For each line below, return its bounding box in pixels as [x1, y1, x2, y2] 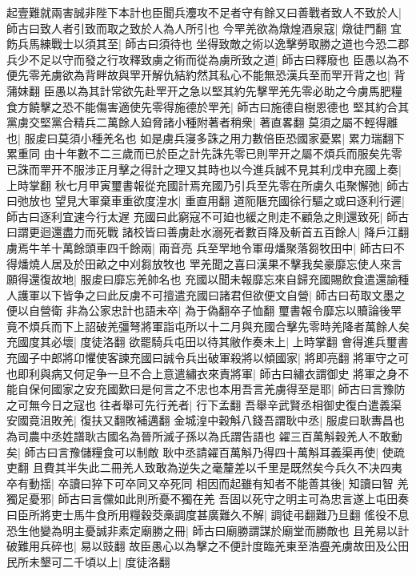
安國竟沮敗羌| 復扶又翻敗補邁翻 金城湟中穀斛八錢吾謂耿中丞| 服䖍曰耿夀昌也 [6, 412, 405, 429]
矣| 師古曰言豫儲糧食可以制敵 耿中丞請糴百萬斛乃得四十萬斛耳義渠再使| [6, 443, 379, 460]
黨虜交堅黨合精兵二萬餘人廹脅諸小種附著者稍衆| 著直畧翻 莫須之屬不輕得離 [6, 114, 398, 131]
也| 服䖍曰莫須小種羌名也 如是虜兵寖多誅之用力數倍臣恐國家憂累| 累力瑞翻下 [6, 129, 405, 146]
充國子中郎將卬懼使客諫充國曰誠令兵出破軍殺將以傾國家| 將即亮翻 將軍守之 [6, 349, 398, 366]
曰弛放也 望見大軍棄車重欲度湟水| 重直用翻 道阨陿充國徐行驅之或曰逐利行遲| [6, 192, 405, 209]
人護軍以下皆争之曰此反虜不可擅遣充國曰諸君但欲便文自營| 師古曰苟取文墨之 [6, 286, 406, 303]
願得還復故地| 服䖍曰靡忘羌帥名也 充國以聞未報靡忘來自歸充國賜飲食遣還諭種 [6, 271, 410, 288]
